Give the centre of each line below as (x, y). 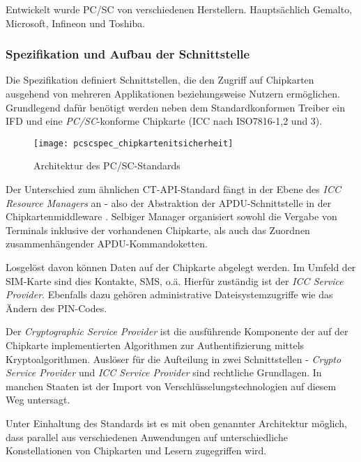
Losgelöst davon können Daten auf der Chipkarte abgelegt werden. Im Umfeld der (181, 267)
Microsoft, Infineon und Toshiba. (76, 23)
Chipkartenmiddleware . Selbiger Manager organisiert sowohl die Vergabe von (171, 216)
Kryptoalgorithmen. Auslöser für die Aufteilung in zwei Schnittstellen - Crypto (174, 359)
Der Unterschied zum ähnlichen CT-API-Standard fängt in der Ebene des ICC (173, 189)
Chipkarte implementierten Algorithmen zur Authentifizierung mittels (155, 345)
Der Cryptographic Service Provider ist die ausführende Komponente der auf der (177, 331)
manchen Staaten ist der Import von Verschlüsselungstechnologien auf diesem (171, 386)
